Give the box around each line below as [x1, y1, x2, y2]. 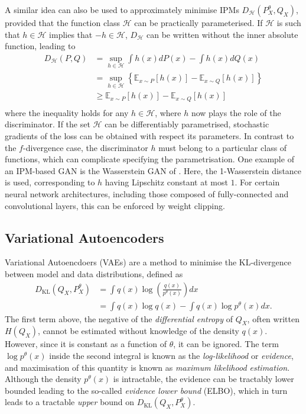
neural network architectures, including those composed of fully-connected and [5, 187, 289, 200]
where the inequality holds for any [5, 106, 129, 118]
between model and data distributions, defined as [5, 267, 183, 280]
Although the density [5, 373, 82, 385]
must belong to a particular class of [158, 141, 287, 153]
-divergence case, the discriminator [22, 141, 148, 153]
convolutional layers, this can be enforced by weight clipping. [5, 199, 225, 211]
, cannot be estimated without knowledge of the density [38, 325, 239, 337]
